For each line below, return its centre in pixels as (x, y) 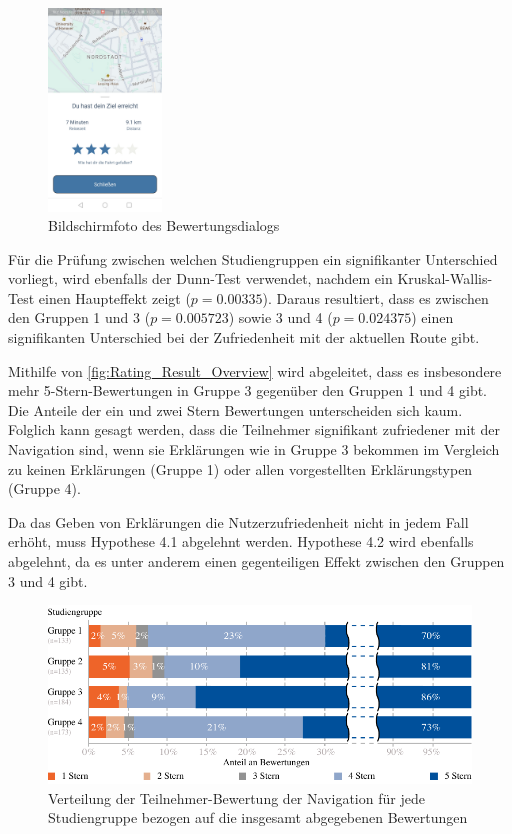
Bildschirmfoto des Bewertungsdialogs (164, 225)
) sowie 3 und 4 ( (280, 317)
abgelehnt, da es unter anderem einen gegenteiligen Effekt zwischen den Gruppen (256, 561)
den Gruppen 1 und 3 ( (79, 317)
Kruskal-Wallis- (445, 278)
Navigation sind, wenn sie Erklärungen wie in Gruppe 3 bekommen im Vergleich (254, 449)
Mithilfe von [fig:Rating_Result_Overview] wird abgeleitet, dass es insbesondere (255, 370)
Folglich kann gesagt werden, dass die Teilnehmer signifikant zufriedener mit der (254, 429)
